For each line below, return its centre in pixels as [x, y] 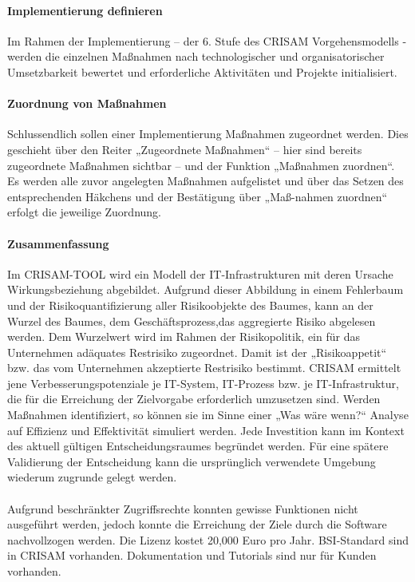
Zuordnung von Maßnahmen [87, 103]
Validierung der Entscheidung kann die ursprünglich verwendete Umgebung [192, 461]
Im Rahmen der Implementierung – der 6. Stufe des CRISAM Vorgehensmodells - [207, 40]
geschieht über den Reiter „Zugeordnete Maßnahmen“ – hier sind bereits [185, 149]
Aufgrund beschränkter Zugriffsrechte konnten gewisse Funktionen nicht [183, 508]
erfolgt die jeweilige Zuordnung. [84, 212]
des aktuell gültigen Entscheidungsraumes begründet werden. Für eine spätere [198, 446]
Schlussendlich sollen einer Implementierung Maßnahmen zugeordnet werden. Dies [208, 134]
